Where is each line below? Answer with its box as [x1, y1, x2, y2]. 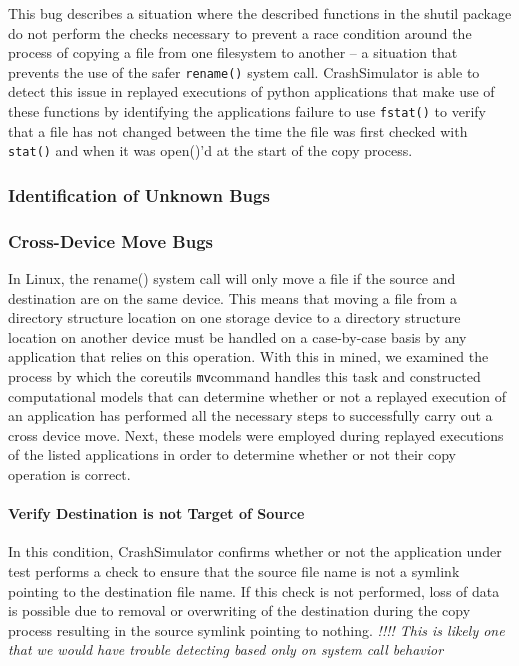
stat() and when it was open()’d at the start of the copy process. [8, 140, 413, 161]
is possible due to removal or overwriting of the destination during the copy [8, 600, 471, 621]
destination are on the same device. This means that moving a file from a [8, 287, 458, 308]
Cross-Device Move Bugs [8, 228, 214, 253]
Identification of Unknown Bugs [8, 182, 270, 207]
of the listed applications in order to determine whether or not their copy [8, 444, 457, 465]
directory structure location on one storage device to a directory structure [8, 307, 461, 328]
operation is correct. [8, 464, 131, 484]
